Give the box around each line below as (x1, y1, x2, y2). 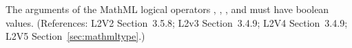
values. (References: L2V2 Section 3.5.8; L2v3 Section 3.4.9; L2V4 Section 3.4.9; (6, 15, 348, 29)
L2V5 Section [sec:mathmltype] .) (6, 29, 145, 43)
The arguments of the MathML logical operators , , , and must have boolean (6, 2, 329, 16)
